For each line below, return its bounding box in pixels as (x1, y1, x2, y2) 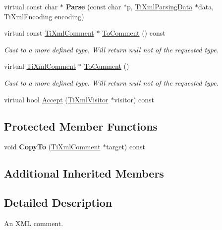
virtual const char (4, 1, 58, 11)
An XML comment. (4, 218, 63, 228)
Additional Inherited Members (4, 166, 164, 181)
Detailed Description (4, 195, 112, 210)
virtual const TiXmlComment (4, 28, 94, 38)
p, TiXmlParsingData (126, 1, 193, 11)
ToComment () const (102, 28, 166, 38)
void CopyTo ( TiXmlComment (4, 141, 101, 152)
